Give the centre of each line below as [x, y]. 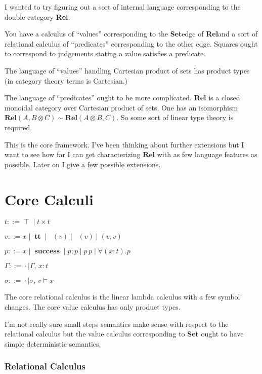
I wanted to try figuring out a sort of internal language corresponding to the [123, 7]
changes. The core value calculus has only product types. [93, 307]
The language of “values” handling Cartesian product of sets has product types [127, 70]
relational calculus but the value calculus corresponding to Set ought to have [124, 334]
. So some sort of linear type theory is [175, 117]
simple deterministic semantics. [53, 343]
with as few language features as [207, 154]
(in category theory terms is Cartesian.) [66, 80]
